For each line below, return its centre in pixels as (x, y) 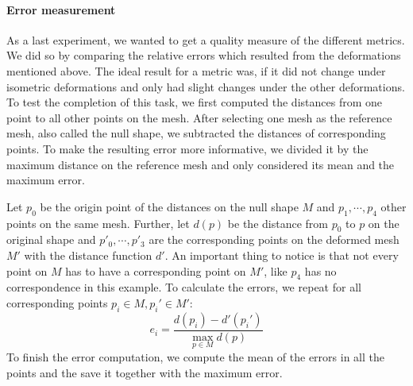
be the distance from (278, 223)
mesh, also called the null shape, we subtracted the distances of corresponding (196, 133)
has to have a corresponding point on (156, 270)
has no (320, 270)
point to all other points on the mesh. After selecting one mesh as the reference (199, 117)
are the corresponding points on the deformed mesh (274, 239)
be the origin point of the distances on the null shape (169, 206)
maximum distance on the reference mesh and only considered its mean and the (201, 164)
